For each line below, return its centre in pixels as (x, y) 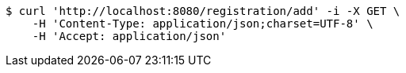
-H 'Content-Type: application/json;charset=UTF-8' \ (203, 24)
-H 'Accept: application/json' (129, 36)
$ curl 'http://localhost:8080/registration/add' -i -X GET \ (203, 11)
